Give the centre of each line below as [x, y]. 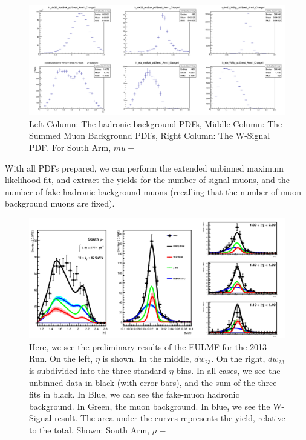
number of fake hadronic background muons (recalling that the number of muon [153, 191]
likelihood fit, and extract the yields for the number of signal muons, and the [147, 180]
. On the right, [238, 358]
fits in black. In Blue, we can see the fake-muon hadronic [134, 394]
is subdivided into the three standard [98, 371]
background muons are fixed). [60, 203]
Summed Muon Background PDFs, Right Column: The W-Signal [150, 135]
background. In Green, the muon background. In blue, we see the [150, 406]
